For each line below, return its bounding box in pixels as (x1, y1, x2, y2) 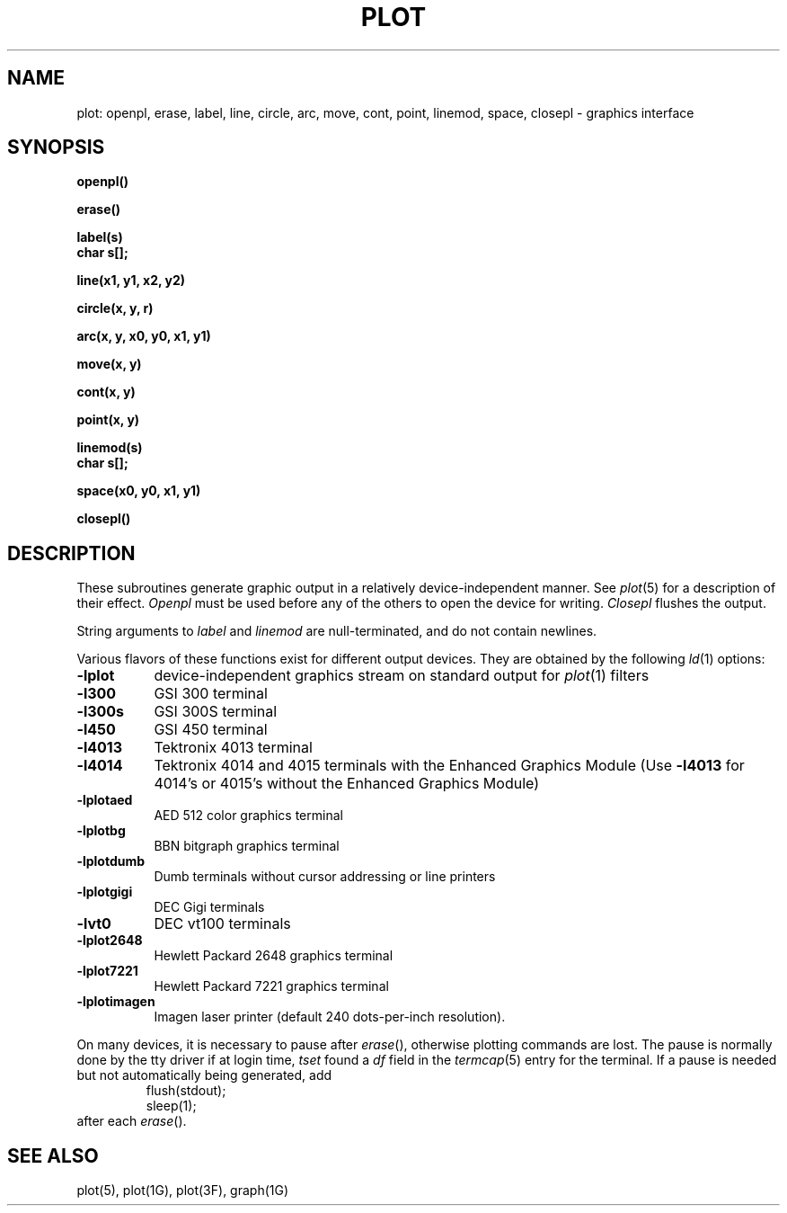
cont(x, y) (76, 384, 136, 400)
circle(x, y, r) (76, 300, 154, 317)
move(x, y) (76, 356, 142, 372)
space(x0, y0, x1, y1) (76, 483, 201, 499)
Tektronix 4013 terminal (154, 738, 313, 757)
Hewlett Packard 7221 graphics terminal (154, 978, 389, 994)
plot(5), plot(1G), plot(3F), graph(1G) (76, 1182, 289, 1199)
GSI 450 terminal (154, 720, 268, 739)
